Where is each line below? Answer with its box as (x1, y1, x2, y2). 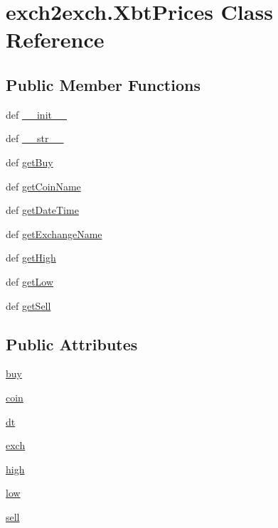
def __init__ (6, 107, 67, 122)
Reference (6, 25, 105, 54)
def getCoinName (6, 178, 81, 193)
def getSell (6, 298, 51, 313)
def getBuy (6, 154, 53, 169)
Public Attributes (6, 333, 138, 355)
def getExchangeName (6, 226, 102, 241)
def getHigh (6, 250, 56, 265)
